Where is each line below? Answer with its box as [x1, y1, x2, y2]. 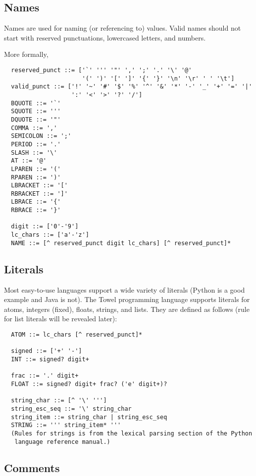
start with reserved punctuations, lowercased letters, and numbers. [4, 32, 206, 43]
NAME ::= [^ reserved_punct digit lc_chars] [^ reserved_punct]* [11, 239, 231, 247]
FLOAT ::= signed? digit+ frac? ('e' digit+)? [11, 380, 167, 388]
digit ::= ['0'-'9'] [11, 223, 79, 230]
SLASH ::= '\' [11, 149, 57, 156]
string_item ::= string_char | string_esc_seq [11, 413, 167, 421]
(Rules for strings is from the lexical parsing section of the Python [11, 430, 253, 437]
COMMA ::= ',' [11, 124, 57, 131]
